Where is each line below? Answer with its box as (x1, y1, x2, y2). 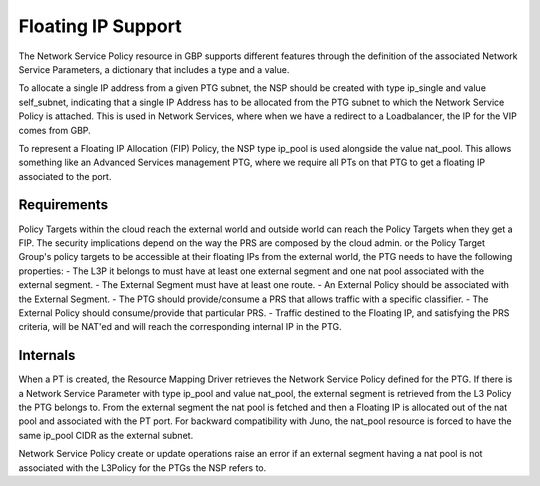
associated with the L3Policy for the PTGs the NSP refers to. (18, 461, 267, 474)
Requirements (18, 196, 109, 214)
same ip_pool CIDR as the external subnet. (18, 429, 194, 441)
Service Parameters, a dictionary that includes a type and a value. (18, 63, 290, 75)
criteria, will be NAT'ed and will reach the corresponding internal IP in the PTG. (18, 321, 342, 333)
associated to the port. (18, 170, 112, 182)
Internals (18, 347, 76, 364)
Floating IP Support (18, 15, 182, 37)
